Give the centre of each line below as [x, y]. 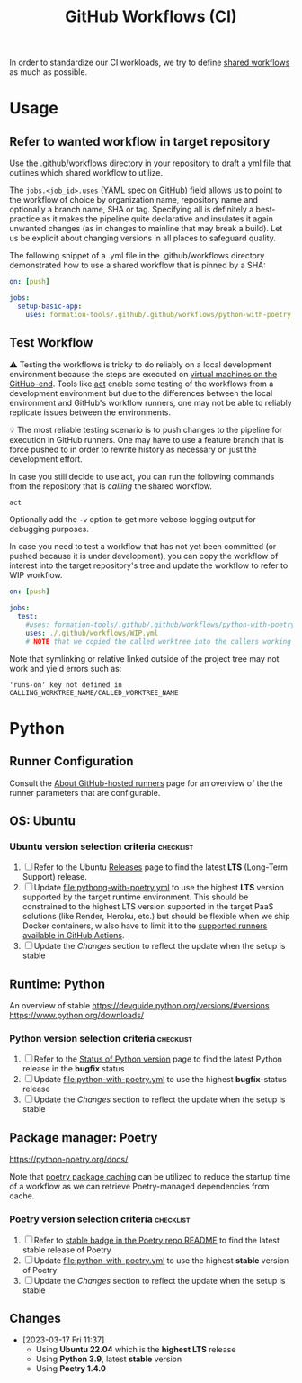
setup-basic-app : [50, 306]
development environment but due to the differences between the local [141, 393]
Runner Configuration [71, 761]
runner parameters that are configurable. [85, 792]
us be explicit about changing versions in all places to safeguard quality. [142, 238]
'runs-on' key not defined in [66, 685]
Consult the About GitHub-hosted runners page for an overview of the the [146, 783]
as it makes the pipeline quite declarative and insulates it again [158, 219]
